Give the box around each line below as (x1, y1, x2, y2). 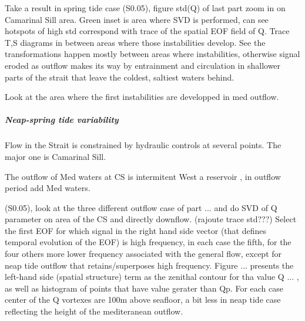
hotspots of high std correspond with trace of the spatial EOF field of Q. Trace (5, 25, 290, 37)
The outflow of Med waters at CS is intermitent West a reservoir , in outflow (5, 170, 281, 182)
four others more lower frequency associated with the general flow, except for (5, 248, 282, 260)
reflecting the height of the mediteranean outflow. (5, 305, 183, 317)
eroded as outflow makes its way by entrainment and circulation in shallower (5, 59, 281, 71)
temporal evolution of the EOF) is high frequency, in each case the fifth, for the (5, 236, 291, 248)
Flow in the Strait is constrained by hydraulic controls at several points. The (5, 139, 281, 151)
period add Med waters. (5, 182, 91, 194)
